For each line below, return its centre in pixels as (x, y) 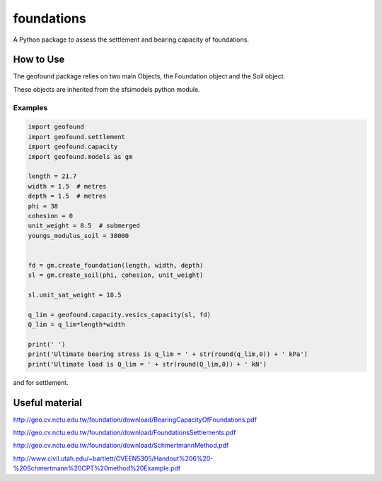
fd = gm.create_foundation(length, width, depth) (116, 265)
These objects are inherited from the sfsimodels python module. (107, 89)
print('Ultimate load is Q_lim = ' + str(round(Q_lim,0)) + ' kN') (147, 364)
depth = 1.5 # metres (67, 196)
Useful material (48, 403)
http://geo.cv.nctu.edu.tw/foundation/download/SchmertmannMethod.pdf (121, 446)
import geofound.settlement (76, 137)
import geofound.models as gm (80, 156)
